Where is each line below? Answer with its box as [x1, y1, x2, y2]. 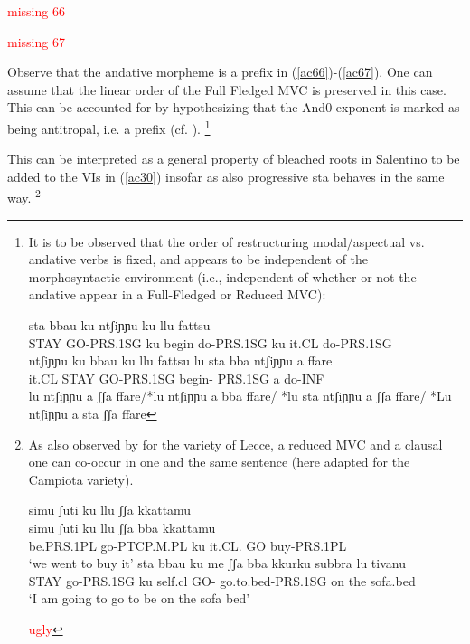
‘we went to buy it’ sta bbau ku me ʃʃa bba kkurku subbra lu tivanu [28, 554, 406, 573]
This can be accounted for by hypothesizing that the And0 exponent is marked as [7, 98, 460, 117]
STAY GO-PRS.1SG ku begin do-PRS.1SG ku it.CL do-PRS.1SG [28, 333, 392, 352]
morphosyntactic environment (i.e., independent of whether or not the [28, 267, 417, 286]
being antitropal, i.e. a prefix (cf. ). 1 [7, 116, 211, 137]
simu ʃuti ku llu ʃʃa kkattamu [28, 500, 192, 519]
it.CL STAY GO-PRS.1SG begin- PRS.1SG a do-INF [28, 368, 324, 387]
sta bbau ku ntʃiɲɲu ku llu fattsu [28, 316, 211, 335]
